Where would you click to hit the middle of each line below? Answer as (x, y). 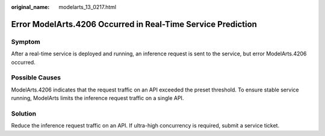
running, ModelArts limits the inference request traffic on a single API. (97, 98)
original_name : (30, 7)
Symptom (26, 42)
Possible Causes (36, 78)
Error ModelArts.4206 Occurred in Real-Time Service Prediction (134, 24)
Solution (24, 113)
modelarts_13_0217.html (88, 7)
